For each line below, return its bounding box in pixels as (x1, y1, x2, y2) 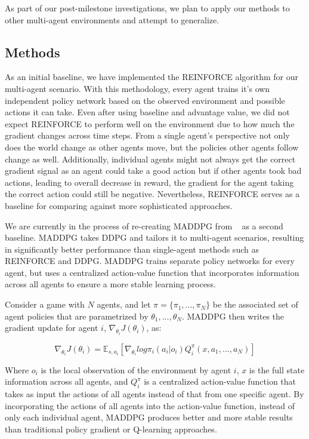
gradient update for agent (5, 321, 98, 334)
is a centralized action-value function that (144, 375, 296, 388)
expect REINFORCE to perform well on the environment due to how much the (5, 117, 295, 130)
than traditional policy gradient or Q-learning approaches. (5, 422, 217, 435)
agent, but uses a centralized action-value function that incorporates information (5, 266, 299, 278)
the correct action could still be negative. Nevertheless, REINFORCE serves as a (5, 188, 300, 200)
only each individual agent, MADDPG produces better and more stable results (5, 411, 293, 423)
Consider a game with (5, 298, 85, 311)
